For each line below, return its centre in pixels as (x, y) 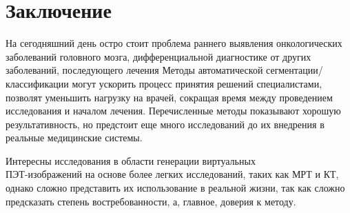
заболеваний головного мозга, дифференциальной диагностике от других (158, 56)
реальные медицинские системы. (74, 138)
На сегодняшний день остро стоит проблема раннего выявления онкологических (174, 43)
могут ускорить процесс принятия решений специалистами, (197, 83)
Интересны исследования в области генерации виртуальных (131, 160)
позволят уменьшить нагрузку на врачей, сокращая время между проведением (169, 97)
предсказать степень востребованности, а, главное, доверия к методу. (151, 201)
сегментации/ (295, 70)
